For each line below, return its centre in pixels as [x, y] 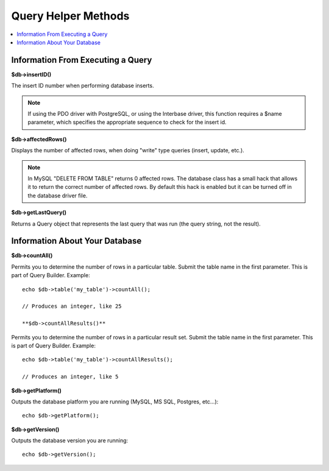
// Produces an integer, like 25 [72, 306]
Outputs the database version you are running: [70, 441]
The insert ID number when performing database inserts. [83, 86]
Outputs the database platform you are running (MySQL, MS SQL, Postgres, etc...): [115, 402]
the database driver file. [58, 196]
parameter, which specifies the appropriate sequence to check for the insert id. [127, 122]
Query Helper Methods [70, 16]
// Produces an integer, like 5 [70, 377]
